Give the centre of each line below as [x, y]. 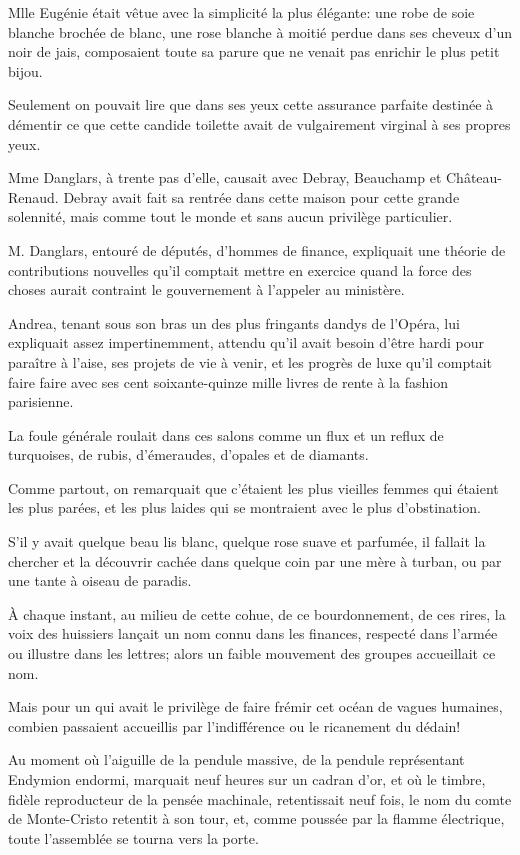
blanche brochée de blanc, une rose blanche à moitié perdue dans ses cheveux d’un [260, 31]
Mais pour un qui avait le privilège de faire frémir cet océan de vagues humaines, [255, 706]
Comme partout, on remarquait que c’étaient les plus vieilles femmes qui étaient [253, 487]
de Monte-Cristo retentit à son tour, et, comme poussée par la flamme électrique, [256, 818]
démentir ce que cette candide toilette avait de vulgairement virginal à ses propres [259, 123]
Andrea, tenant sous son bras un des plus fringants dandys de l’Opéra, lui [234, 322]
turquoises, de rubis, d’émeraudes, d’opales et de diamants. [188, 454]
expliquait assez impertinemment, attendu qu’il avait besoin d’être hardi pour [246, 342]
